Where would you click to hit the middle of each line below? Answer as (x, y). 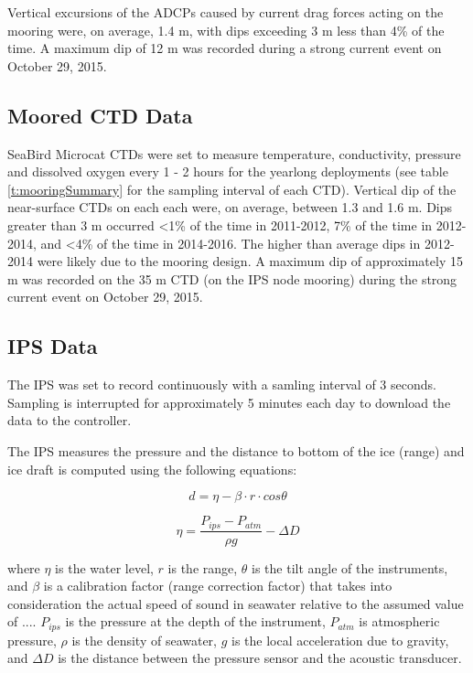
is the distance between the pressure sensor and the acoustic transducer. (260, 658)
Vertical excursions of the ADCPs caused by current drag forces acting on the (226, 12)
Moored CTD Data (100, 115)
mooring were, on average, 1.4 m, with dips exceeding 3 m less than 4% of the (226, 30)
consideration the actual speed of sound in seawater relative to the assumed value (236, 603)
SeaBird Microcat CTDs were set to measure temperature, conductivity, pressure (234, 153)
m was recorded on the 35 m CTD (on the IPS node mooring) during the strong (232, 278)
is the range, (203, 567)
